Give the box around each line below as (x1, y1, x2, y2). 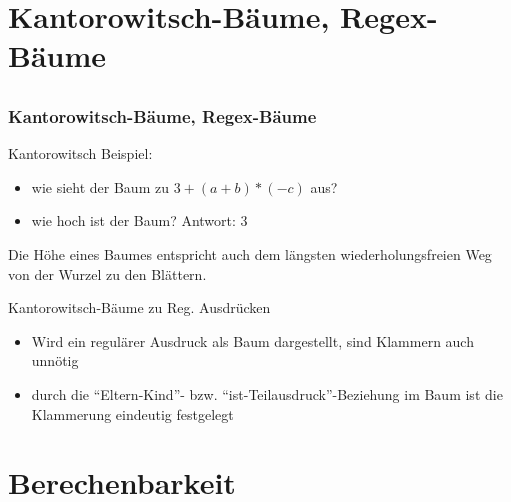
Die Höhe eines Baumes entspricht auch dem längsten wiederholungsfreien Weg (8, 244, 492, 265)
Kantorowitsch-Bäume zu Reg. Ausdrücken (8, 297, 271, 318)
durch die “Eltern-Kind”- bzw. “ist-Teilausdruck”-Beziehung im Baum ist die (31, 384, 503, 404)
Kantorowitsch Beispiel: (8, 143, 153, 164)
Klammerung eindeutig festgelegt (31, 403, 234, 424)
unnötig (31, 350, 79, 371)
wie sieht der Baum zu (31, 176, 169, 197)
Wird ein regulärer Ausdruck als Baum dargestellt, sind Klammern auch (31, 330, 474, 351)
